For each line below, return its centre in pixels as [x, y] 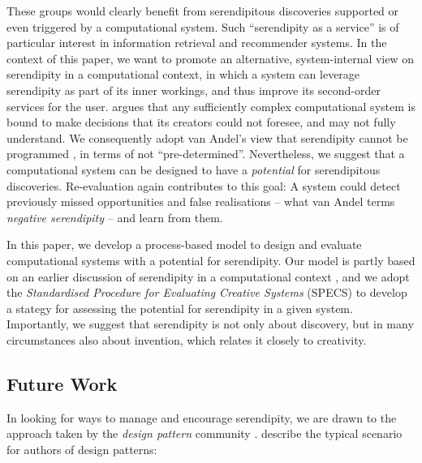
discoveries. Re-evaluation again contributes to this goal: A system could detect [204, 185]
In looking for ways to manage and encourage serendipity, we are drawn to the [202, 417]
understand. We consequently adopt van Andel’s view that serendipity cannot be [207, 137]
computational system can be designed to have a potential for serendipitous [194, 169]
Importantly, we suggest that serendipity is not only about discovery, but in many [210, 324]
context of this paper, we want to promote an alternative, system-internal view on [211, 58]
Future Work [62, 383]
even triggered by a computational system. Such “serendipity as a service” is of [203, 26]
